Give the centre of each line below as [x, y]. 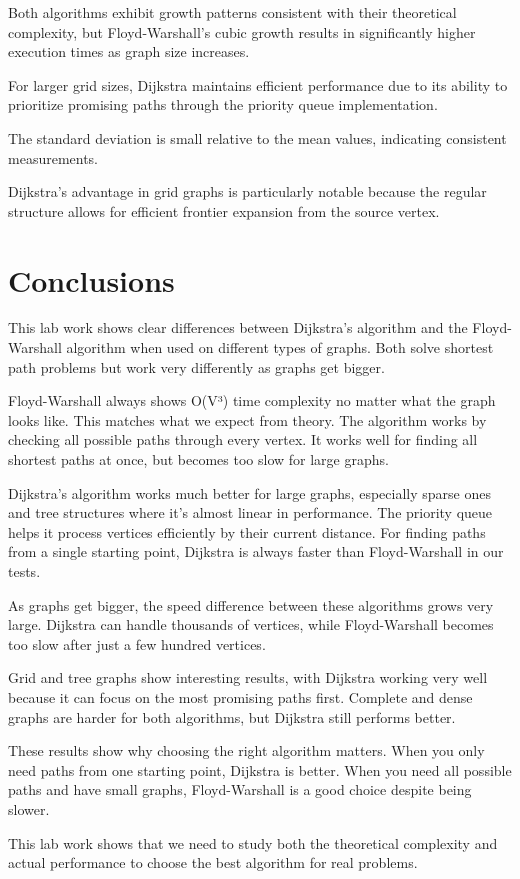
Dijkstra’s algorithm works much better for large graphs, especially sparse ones [249, 492]
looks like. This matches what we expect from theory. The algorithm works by [247, 419]
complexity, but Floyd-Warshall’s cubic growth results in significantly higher [242, 31]
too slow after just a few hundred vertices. [137, 643]
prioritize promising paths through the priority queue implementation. [223, 104]
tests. [24, 571]
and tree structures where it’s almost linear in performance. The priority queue [250, 512]
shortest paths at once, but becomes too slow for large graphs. [198, 459]
